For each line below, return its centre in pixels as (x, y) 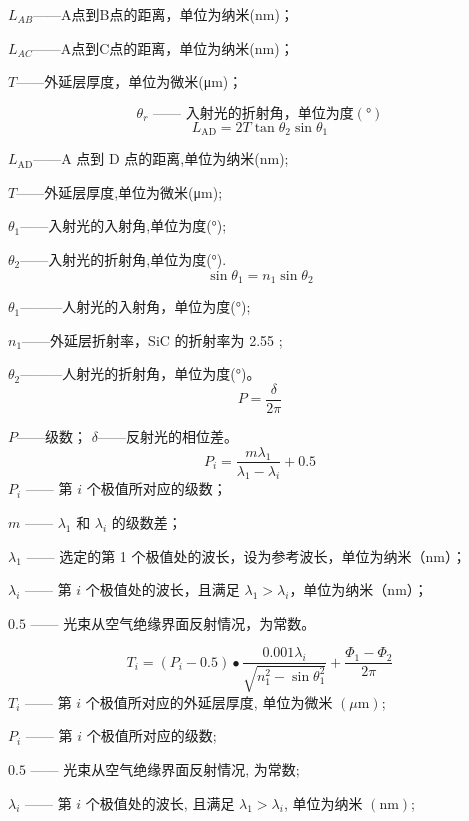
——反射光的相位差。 (167, 435)
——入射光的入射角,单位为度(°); (123, 225)
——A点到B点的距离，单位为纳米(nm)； (163, 14)
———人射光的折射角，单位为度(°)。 (140, 373)
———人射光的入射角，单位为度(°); (135, 306)
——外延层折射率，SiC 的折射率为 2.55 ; (152, 339)
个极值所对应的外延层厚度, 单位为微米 (209, 701)
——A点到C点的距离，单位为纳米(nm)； (163, 47)
